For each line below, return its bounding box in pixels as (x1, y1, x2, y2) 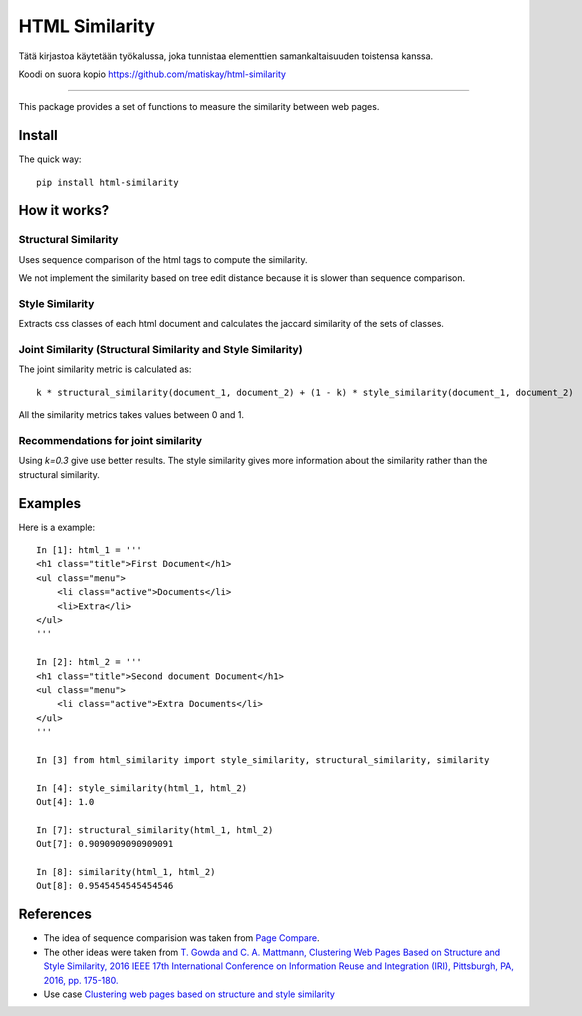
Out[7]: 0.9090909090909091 (36, 838, 174, 850)
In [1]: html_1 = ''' (36, 545, 142, 556)
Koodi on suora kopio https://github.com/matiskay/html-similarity (18, 68, 287, 80)
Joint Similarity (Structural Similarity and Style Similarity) (18, 343, 304, 357)
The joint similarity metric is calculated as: (18, 363, 192, 375)
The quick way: (18, 153, 82, 165)
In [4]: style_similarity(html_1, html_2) (36, 782, 248, 794)
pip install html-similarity (36, 176, 179, 188)
